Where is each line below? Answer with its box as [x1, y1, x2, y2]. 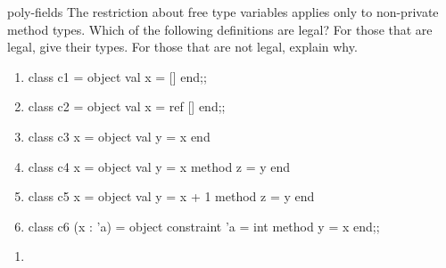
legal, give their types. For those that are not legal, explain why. [7, 37, 358, 56]
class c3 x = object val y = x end [28, 126, 211, 145]
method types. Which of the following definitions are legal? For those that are [7, 20, 433, 38]
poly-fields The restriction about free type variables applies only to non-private [7, 3, 439, 20]
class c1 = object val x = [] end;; [28, 67, 207, 85]
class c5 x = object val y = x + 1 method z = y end [28, 187, 315, 206]
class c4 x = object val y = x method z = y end [28, 157, 291, 175]
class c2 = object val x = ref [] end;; [28, 97, 226, 116]
